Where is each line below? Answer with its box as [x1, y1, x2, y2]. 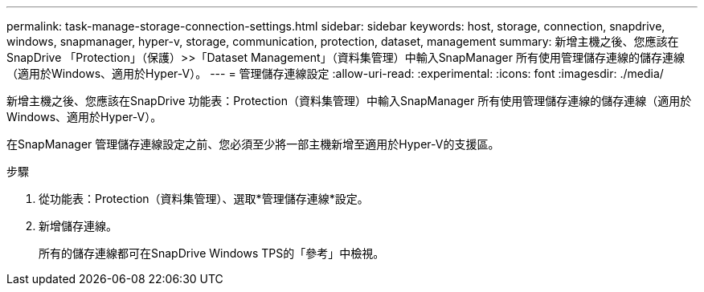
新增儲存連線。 [39, 219, 117, 233]
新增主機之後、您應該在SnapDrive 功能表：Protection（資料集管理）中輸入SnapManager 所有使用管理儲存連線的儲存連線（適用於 [6, 94, 692, 107]
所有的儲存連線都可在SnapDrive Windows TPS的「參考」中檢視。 [39, 246, 385, 260]
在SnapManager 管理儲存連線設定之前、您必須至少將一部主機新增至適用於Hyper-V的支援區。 [6, 137, 500, 151]
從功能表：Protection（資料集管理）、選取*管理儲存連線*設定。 [39, 192, 369, 205]
